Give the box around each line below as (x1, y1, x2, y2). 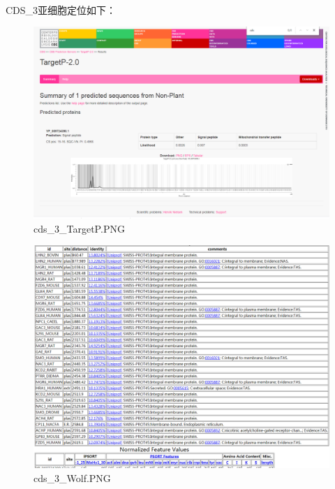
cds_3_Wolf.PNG (33, 470, 111, 485)
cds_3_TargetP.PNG (33, 221, 125, 235)
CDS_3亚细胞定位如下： (6, 2, 117, 17)
